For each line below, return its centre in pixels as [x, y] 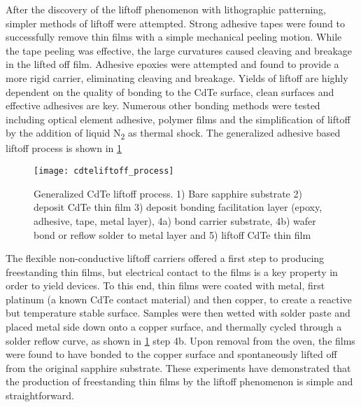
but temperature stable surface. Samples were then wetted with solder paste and [178, 313]
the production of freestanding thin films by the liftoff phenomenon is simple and [179, 381]
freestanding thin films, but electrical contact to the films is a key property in [172, 271]
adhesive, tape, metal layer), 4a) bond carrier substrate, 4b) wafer [175, 220]
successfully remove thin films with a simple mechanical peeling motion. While [174, 37]
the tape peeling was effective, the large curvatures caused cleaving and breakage [179, 50]
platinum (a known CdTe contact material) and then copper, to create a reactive [179, 299]
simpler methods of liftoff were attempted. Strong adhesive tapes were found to [176, 23]
